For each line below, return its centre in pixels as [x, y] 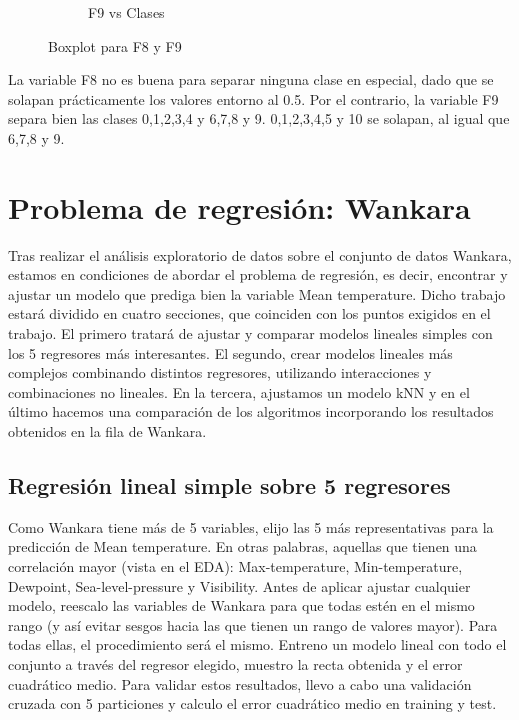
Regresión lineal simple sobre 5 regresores [229, 485]
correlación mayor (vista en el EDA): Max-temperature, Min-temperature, [235, 566]
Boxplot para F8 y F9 [115, 45]
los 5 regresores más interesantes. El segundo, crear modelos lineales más [230, 352]
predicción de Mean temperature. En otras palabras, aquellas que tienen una [242, 546]
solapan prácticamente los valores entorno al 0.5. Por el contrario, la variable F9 [253, 98]
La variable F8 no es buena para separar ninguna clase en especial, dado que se [251, 79]
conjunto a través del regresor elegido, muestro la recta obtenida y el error [235, 663]
